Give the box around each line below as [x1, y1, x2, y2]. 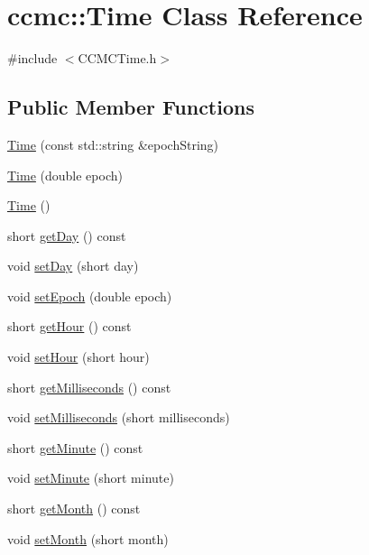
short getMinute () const [7, 438, 143, 457]
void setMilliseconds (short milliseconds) [7, 408, 230, 427]
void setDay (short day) [7, 256, 139, 275]
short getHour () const [7, 317, 132, 336]
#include [7, 49, 58, 68]
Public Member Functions [7, 93, 254, 121]
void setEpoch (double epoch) [7, 286, 172, 305]
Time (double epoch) [7, 165, 123, 184]
